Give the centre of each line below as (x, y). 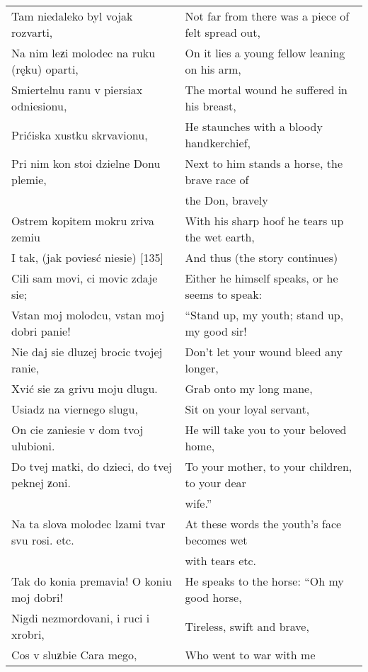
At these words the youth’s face (263, 524)
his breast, (211, 106)
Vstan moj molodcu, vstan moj (88, 315)
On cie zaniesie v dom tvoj (77, 429)
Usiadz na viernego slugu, (75, 409)
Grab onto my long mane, (249, 388)
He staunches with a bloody (254, 126)
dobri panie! (41, 331)
